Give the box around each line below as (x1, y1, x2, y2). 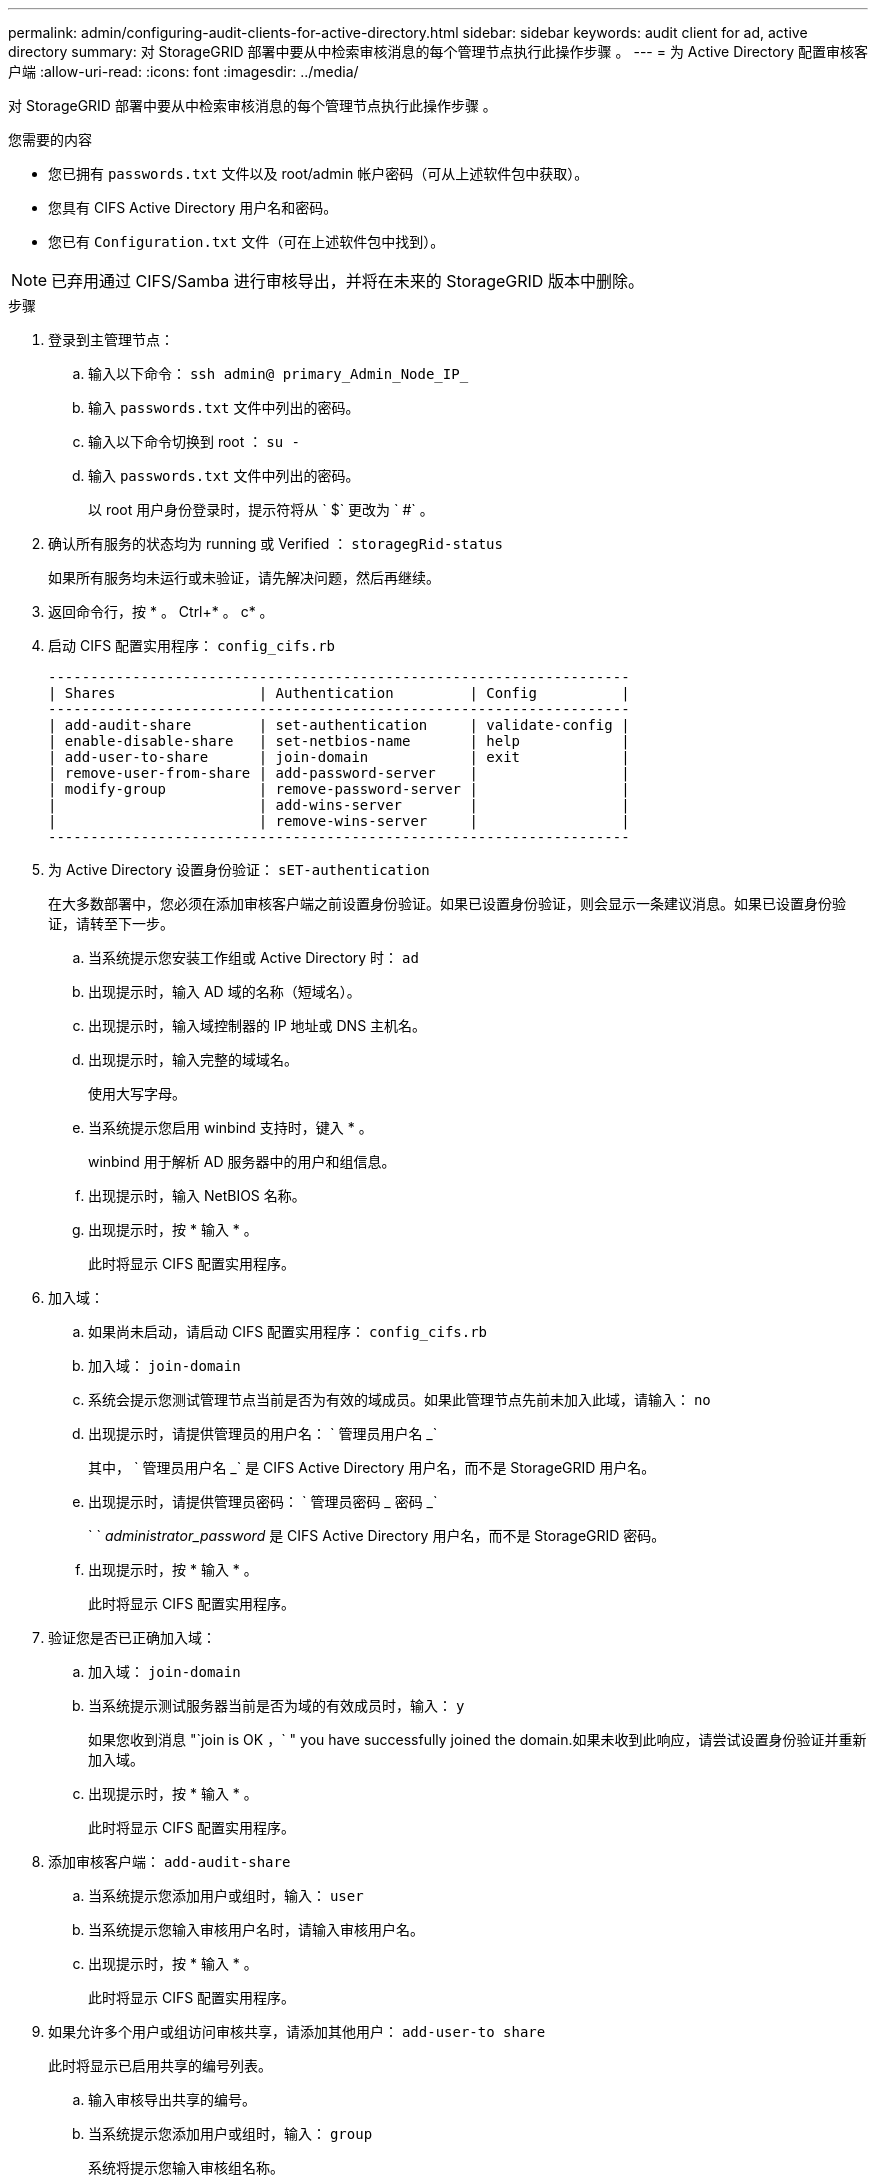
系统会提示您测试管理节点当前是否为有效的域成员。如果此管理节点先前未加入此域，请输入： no (88, 1391, 711, 1408)
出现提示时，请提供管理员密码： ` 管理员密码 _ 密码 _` (88, 1493, 438, 1510)
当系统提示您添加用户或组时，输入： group (88, 2125, 373, 2142)
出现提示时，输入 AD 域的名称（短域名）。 (88, 983, 361, 1000)
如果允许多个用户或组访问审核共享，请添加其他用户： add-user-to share (48, 2023, 546, 2040)
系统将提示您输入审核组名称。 (88, 2159, 284, 2176)
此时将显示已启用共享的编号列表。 (48, 2057, 272, 2074)
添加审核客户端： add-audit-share (48, 1853, 291, 1870)
